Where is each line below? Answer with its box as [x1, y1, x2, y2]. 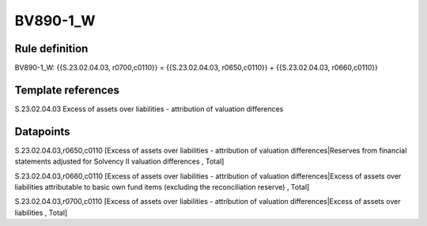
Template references [14, 83, 120, 96]
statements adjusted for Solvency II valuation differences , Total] [14, 156, 225, 166]
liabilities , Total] [14, 208, 68, 217]
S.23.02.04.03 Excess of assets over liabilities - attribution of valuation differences [14, 104, 284, 114]
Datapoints [14, 125, 70, 138]
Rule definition [14, 42, 89, 55]
